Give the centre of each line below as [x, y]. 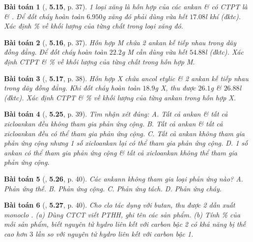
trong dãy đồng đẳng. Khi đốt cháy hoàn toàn [72, 88]
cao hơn [16, 233]
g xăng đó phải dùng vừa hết [145, 16]
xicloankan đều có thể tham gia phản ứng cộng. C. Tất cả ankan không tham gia [124, 133]
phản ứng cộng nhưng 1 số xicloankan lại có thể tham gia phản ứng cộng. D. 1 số [126, 143]
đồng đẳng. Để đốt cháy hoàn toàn [56, 52]
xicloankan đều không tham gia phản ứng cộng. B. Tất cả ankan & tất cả [113, 123]
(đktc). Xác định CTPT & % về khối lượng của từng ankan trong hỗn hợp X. [120, 97]
